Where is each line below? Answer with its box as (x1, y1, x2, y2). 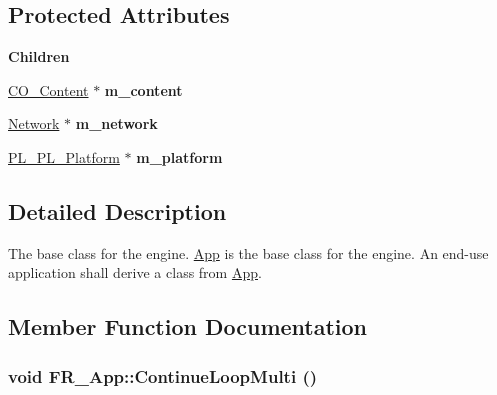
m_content (104, 79, 183, 100)
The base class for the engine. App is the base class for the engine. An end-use (8, 242, 489, 263)
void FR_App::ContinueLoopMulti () (8, 363, 318, 388)
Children (8, 46, 70, 67)
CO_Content (8, 79, 89, 100)
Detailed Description (8, 195, 227, 226)
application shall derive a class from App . (8, 262, 262, 283)
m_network (75, 113, 158, 134)
